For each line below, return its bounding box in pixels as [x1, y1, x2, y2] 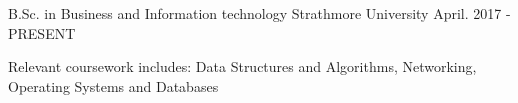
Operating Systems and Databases [8, 75, 219, 96]
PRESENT [8, 22, 76, 43]
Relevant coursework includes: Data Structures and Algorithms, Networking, [8, 56, 477, 77]
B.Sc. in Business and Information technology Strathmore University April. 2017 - [8, 3, 511, 23]
